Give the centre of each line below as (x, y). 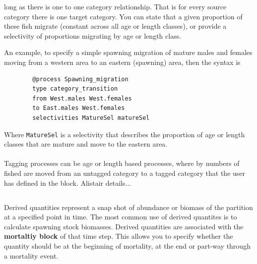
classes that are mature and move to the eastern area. (86, 144)
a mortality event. (31, 255)
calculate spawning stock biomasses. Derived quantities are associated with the (124, 226)
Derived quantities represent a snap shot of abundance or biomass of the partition (128, 207)
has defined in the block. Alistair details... (68, 183)
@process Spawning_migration (80, 79)
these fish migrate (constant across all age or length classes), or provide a (115, 26)
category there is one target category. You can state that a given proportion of (123, 16)
